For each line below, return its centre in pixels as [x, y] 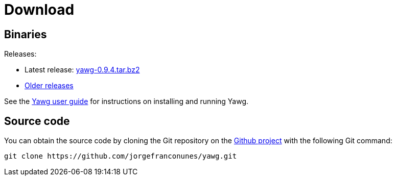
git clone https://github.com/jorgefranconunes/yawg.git [121, 156]
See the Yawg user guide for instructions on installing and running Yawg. [126, 101]
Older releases [49, 86]
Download [39, 10]
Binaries [26, 34]
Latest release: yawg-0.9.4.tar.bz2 [82, 70]
